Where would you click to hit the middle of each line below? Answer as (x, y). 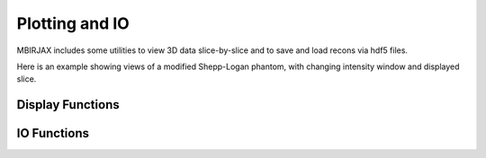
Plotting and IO (73, 23)
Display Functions (68, 105)
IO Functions (53, 133)
